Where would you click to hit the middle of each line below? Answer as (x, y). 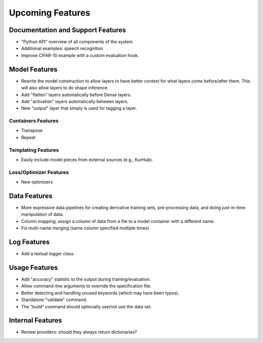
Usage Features (33, 268)
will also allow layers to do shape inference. (65, 88)
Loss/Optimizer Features (39, 172)
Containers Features (34, 121)
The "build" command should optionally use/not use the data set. (86, 306)
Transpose (32, 131)
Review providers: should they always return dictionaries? (79, 332)
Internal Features (36, 320)
